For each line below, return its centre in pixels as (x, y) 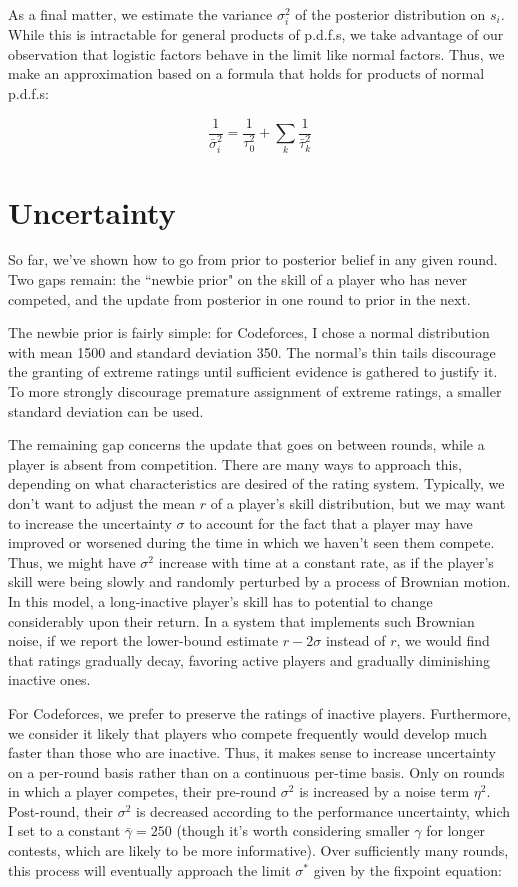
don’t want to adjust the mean (102, 502)
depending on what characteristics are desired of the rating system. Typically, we (256, 483)
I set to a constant (64, 830)
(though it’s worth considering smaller (293, 830)
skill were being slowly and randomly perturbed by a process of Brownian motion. (259, 581)
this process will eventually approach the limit (149, 869)
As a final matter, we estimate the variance (140, 14)
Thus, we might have (72, 561)
